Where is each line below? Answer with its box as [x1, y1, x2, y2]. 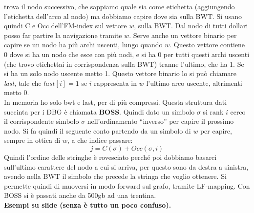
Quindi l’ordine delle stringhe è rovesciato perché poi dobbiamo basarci [4, 152, 217, 162]
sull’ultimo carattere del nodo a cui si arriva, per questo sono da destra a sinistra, [4, 161, 249, 172]
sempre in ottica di [4, 135, 61, 145]
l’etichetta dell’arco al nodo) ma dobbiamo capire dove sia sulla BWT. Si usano [4, 11, 242, 21]
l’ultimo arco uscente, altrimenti [146, 77, 242, 88]
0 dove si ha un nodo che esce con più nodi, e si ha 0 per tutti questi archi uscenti [4, 49, 250, 59]
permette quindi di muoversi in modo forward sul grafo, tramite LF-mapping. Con [4, 180, 250, 191]
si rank [203, 106, 224, 116]
